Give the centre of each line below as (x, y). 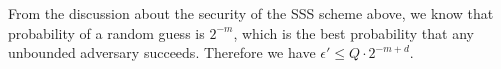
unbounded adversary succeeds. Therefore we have (162, 52)
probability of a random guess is (106, 32)
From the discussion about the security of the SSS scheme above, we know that (251, 13)
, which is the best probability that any (353, 32)
